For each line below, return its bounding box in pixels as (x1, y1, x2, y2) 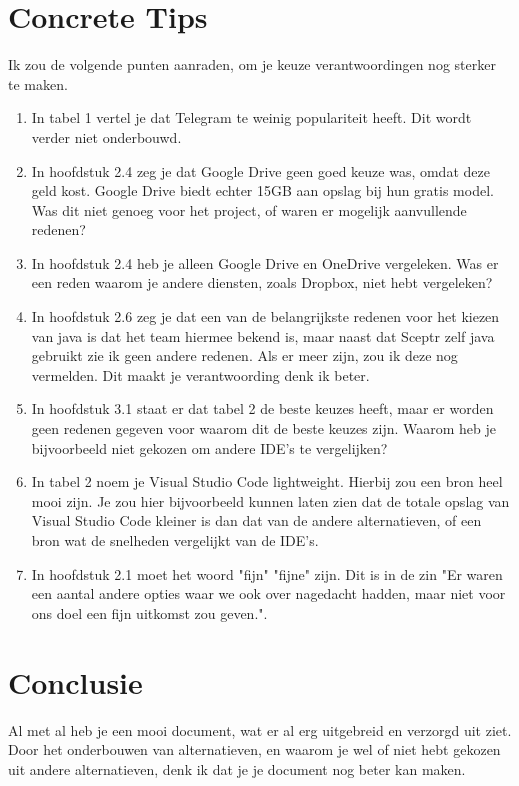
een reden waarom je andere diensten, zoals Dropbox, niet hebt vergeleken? (31, 272, 493, 293)
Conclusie (8, 661, 143, 702)
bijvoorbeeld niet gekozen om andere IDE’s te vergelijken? (31, 437, 388, 458)
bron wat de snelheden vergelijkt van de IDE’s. (31, 530, 319, 550)
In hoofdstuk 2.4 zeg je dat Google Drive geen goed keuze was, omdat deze (31, 160, 490, 181)
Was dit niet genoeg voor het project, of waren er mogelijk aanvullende (31, 199, 467, 220)
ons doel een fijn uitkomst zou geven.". (31, 602, 268, 623)
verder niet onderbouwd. (31, 126, 182, 147)
